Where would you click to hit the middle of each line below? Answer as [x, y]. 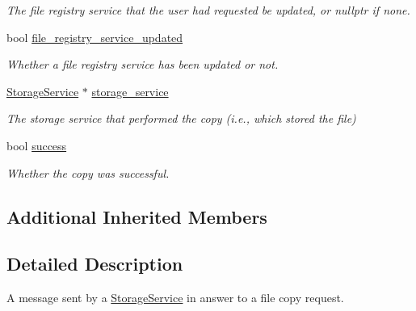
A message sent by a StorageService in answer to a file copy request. [175, 298]
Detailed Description [95, 264]
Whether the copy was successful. [88, 172]
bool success [37, 145]
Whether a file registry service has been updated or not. [143, 64]
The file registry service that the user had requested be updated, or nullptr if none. [208, 10]
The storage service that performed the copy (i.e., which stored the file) [181, 118]
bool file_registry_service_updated [95, 37]
